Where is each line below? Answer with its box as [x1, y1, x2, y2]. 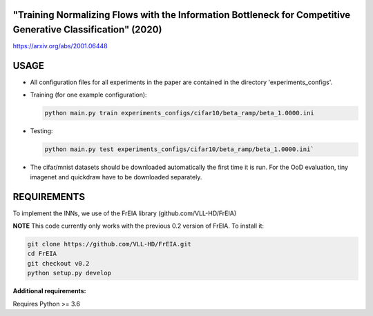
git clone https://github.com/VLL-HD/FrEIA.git [27, 240, 191, 248]
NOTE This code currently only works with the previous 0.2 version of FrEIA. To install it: [12, 221, 264, 230]
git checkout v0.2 [27, 259, 90, 267]
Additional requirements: [12, 287, 86, 295]
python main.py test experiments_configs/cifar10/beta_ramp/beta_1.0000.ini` [44, 146, 314, 153]
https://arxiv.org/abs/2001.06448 [12, 42, 108, 50]
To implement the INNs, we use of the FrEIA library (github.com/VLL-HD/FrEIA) [12, 209, 237, 217]
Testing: [30, 127, 53, 135]
